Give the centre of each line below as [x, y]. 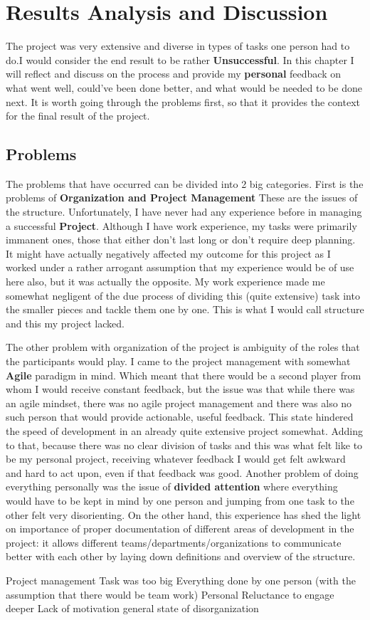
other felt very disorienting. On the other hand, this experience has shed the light [184, 514]
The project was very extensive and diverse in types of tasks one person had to [178, 46]
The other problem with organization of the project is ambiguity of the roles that [183, 347]
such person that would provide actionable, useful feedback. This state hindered [180, 417]
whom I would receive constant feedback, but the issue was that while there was [180, 389]
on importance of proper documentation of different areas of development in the [180, 529]
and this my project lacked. [65, 323]
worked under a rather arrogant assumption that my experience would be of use [180, 267]
